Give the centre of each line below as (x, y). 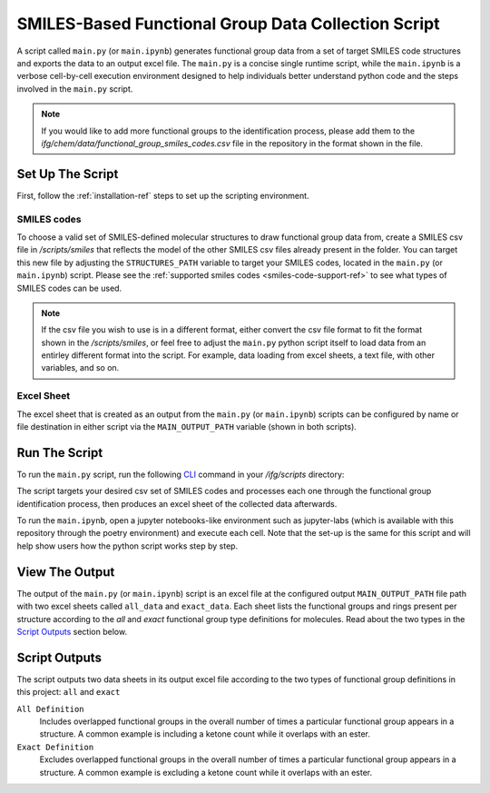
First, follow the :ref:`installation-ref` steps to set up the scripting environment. (163, 195)
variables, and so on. (80, 368)
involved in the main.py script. (75, 89)
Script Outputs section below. (72, 631)
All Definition (51, 709)
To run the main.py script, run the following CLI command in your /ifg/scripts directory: (181, 474)
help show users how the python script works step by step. (127, 546)
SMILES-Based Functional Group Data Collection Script (228, 24)
